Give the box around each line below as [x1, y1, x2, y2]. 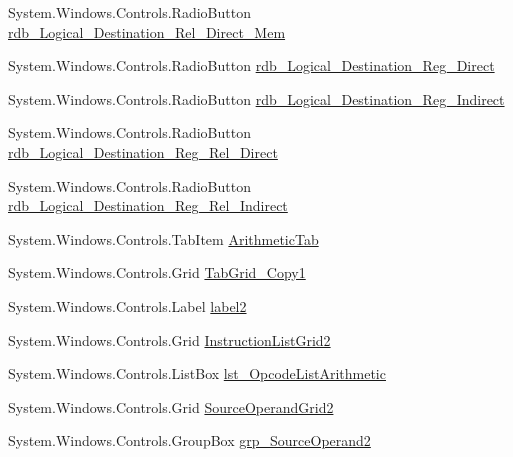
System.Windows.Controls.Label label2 [8, 295, 247, 316]
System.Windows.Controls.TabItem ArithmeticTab [8, 228, 319, 249]
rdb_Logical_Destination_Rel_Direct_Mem [8, 21, 286, 42]
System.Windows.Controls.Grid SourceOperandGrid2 [8, 396, 334, 417]
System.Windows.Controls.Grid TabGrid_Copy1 [8, 262, 306, 283]
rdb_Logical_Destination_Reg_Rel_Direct [8, 141, 278, 162]
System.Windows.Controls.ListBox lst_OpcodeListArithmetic [8, 363, 386, 384]
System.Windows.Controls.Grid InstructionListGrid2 [8, 329, 331, 350]
